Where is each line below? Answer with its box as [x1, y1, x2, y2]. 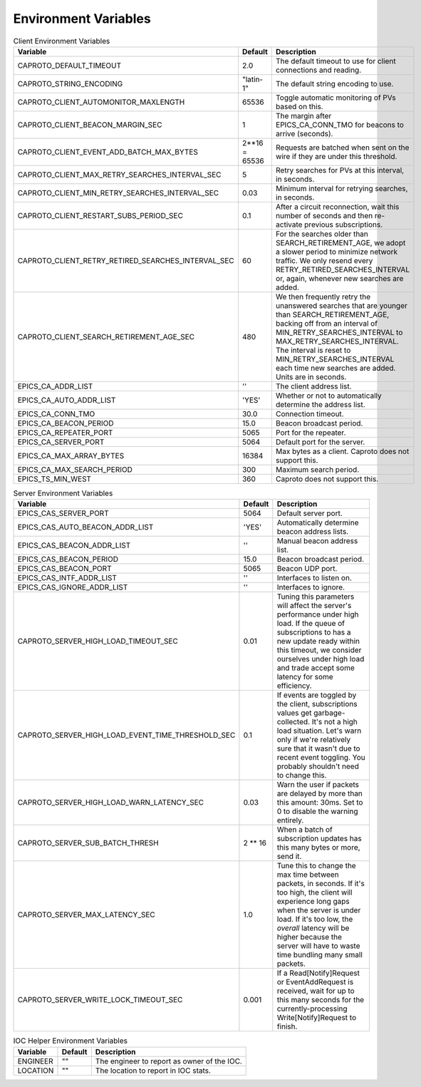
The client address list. [275, 381, 352, 391]
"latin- [242, 74, 264, 84]
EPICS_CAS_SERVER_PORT [17, 508, 110, 518]
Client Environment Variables [13, 36, 110, 46]
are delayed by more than [276, 788, 363, 798]
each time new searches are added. [275, 363, 396, 373]
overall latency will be [276, 923, 350, 933]
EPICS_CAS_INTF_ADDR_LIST [17, 573, 118, 583]
